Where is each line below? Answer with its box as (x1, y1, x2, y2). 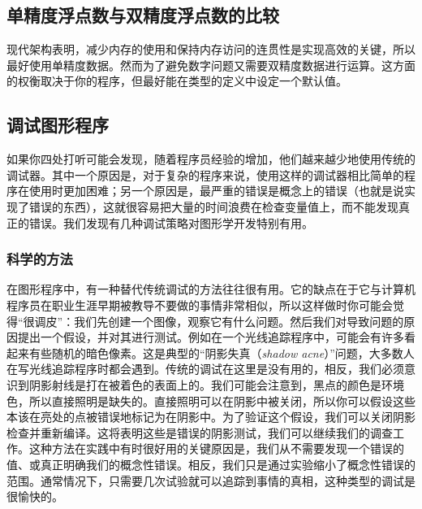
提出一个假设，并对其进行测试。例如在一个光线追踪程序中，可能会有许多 (17, 328, 404, 346)
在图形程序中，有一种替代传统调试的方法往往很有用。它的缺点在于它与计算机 (6, 281, 416, 298)
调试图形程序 (6, 112, 109, 137)
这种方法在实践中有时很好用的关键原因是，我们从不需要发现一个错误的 (28, 440, 404, 457)
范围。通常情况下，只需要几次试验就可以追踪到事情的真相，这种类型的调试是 (6, 472, 416, 489)
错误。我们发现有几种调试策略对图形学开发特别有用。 (28, 214, 313, 231)
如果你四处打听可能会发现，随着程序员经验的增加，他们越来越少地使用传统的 (6, 150, 416, 167)
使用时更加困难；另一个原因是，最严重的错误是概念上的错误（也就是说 (28, 182, 404, 199)
